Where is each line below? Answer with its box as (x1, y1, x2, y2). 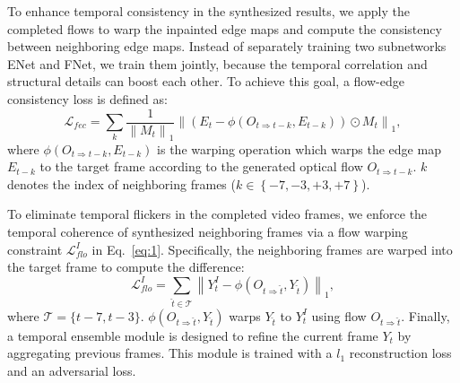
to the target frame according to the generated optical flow (39, 157, 363, 176)
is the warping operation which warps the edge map (157, 139, 441, 158)
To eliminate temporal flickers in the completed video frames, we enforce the (7, 205, 428, 223)
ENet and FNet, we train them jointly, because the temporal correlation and (7, 54, 428, 73)
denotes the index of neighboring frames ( (7, 174, 236, 193)
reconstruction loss (349, 344, 452, 362)
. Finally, (401, 306, 450, 325)
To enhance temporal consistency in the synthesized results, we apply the (7, 2, 410, 20)
